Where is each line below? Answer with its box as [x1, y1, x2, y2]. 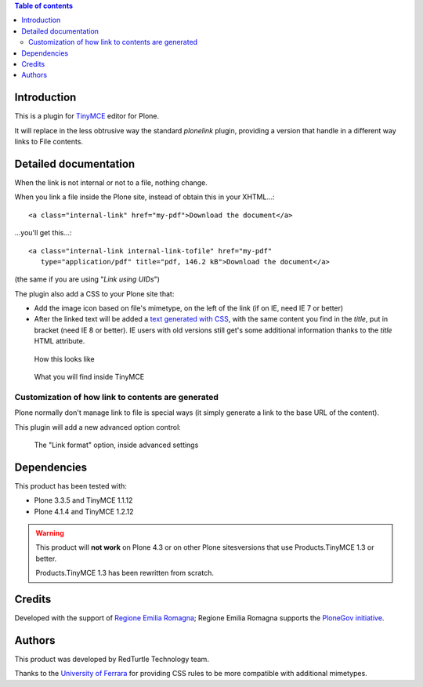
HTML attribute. [34, 336, 85, 346]
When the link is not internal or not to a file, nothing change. [14, 177, 208, 187]
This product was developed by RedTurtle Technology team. [14, 655, 209, 663]
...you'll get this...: [14, 228, 72, 238]
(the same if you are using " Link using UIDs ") [14, 274, 161, 284]
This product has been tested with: [14, 481, 127, 490]
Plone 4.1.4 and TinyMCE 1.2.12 [34, 507, 134, 516]
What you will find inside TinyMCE [34, 373, 145, 382]
